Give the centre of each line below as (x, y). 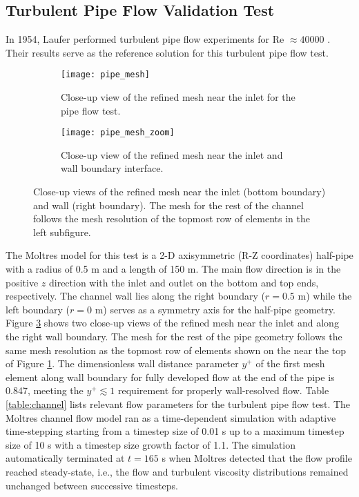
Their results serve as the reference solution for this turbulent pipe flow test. (167, 52)
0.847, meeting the (45, 390)
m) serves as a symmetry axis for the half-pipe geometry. (215, 309)
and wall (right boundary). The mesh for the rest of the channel (168, 205)
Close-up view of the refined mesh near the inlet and (172, 154)
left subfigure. (62, 232)
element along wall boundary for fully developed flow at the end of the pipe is (170, 377)
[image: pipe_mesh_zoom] (118, 133)
